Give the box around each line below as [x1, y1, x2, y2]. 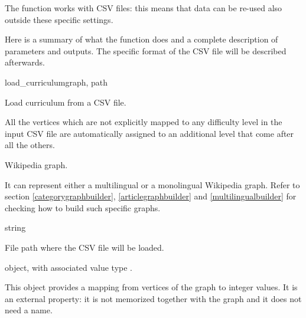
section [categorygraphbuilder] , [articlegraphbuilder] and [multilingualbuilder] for [5, 190, 297, 202]
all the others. [5, 139, 55, 151]
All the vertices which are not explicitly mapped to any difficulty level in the [5, 116, 282, 128]
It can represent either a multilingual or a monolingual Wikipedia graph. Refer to [5, 178, 300, 191]
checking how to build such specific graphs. [5, 201, 161, 214]
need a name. [5, 304, 53, 316]
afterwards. [5, 56, 45, 68]
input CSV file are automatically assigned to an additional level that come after [5, 127, 294, 139]
